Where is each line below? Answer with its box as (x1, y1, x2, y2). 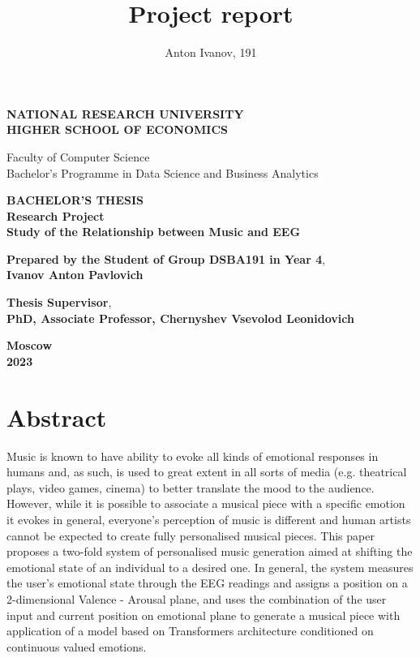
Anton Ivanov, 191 (165, 44, 257, 61)
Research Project (6, 207, 105, 224)
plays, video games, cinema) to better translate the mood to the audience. (6, 479, 375, 496)
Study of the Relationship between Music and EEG (6, 223, 301, 240)
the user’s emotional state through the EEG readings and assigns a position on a (6, 574, 408, 591)
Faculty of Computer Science (6, 148, 150, 165)
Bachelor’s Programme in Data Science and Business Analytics (6, 164, 319, 181)
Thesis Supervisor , (6, 294, 112, 311)
